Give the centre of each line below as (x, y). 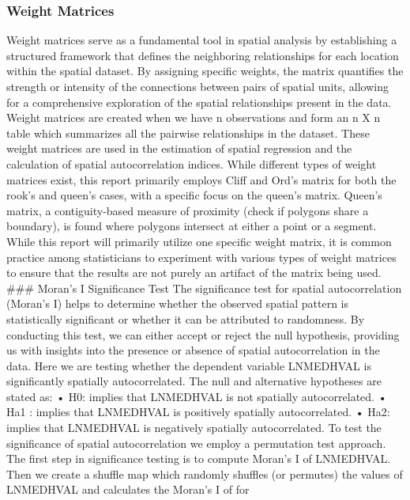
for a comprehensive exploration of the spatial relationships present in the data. (199, 102)
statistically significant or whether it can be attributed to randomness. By (186, 318)
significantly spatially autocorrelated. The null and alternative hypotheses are (194, 381)
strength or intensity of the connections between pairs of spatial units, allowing (197, 86)
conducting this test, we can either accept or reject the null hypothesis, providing (203, 334)
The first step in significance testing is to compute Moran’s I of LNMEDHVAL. (199, 458)
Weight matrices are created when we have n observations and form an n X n (194, 117)
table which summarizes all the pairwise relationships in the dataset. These (188, 133)
